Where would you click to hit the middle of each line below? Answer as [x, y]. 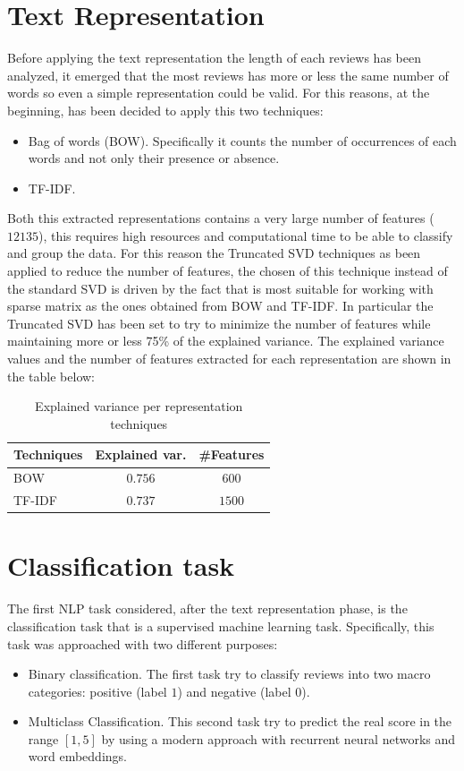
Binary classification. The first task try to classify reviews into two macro [229, 674]
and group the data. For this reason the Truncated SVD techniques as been [214, 253]
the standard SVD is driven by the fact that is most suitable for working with [220, 288]
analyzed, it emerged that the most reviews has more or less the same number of [228, 75]
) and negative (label [234, 691]
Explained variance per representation [139, 406]
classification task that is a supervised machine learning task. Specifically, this [221, 625]
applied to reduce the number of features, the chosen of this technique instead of [228, 271]
